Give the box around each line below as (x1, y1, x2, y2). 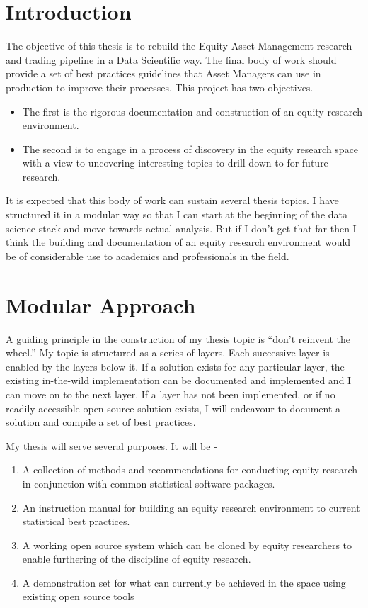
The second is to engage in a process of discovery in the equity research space (22, 141, 359, 156)
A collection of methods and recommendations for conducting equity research (22, 462, 358, 477)
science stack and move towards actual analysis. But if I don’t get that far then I (6, 220, 357, 235)
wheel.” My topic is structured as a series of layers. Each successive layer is (6, 345, 330, 360)
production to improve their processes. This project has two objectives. (6, 79, 314, 94)
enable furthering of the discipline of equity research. (22, 551, 251, 566)
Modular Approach (6, 290, 196, 319)
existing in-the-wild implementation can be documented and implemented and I (6, 373, 352, 388)
